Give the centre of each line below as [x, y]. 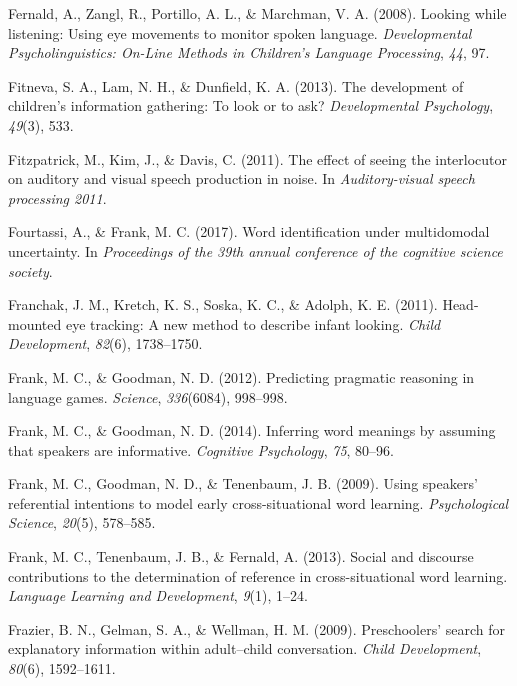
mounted [35, 323]
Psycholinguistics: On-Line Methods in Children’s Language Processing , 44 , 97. [249, 52]
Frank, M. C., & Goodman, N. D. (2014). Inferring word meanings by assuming [252, 430]
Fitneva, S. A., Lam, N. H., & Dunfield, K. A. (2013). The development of [236, 85]
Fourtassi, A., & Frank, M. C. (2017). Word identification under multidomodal [249, 231]
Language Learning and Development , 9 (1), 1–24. [158, 595]
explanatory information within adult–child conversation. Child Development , [245, 648]
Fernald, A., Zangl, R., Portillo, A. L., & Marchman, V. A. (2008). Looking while [257, 13]
